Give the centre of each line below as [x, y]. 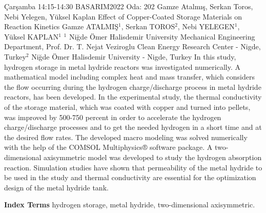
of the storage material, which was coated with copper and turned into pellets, [127, 106]
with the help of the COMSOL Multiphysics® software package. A [108, 147]
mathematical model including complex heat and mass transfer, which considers [129, 77]
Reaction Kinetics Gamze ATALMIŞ [62, 26]
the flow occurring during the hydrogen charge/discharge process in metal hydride [133, 86]
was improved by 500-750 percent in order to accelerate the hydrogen [113, 117]
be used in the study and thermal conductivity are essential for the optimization [130, 177]
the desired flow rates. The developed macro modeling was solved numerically [126, 137]
